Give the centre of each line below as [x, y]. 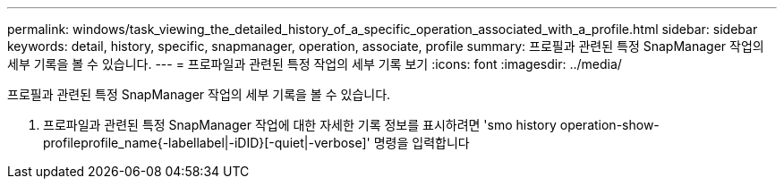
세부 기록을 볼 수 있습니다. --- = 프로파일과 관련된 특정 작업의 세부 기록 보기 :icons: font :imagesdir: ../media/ [315, 64]
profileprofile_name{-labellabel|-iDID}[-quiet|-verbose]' [207, 143]
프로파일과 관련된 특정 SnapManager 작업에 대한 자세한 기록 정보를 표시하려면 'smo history [300, 125]
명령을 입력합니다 [422, 143]
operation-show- [609, 125]
